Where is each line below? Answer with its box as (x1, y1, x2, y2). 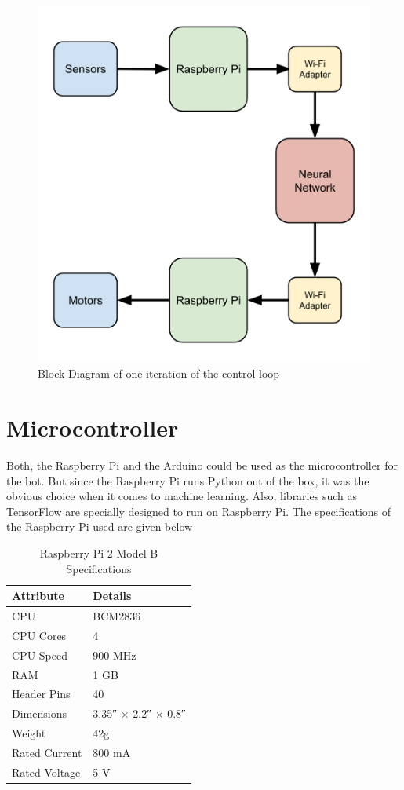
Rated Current (12, 744, 82, 760)
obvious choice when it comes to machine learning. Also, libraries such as (6, 488, 357, 504)
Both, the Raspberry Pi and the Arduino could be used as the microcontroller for (6, 456, 398, 473)
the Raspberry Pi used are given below (6, 518, 193, 535)
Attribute (12, 587, 64, 604)
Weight (12, 725, 46, 741)
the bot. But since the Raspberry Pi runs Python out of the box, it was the (6, 472, 369, 488)
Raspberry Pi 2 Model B (39, 544, 158, 561)
